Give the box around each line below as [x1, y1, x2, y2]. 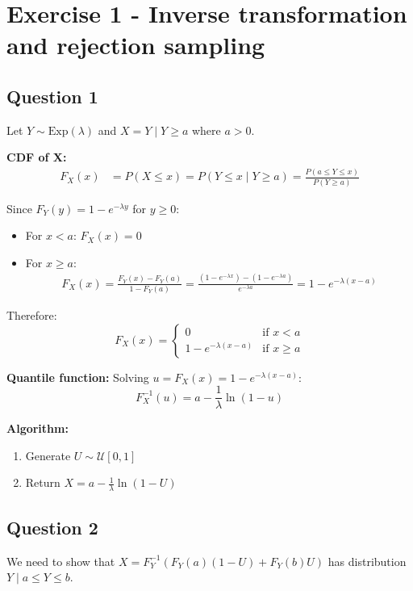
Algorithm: [6, 420, 69, 437]
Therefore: [6, 307, 57, 324]
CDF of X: [6, 149, 67, 166]
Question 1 [6, 83, 98, 108]
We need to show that [6, 552, 115, 569]
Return [25, 474, 60, 491]
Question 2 [6, 514, 98, 539]
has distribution [327, 552, 407, 569]
